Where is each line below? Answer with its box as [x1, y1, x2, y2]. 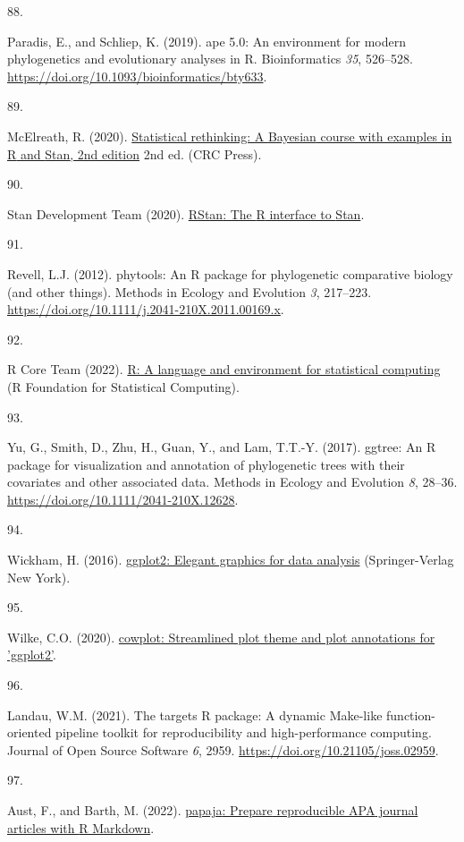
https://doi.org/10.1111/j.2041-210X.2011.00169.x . [7, 300, 284, 319]
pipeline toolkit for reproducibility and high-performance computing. [55, 723, 432, 742]
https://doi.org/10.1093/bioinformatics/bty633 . [7, 66, 267, 85]
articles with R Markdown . [7, 818, 155, 837]
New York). [7, 567, 71, 586]
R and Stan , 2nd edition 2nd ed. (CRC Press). [7, 144, 262, 163]
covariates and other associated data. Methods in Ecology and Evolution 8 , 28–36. [7, 472, 458, 491]
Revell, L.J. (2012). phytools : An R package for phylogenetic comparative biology [7, 264, 453, 283]
